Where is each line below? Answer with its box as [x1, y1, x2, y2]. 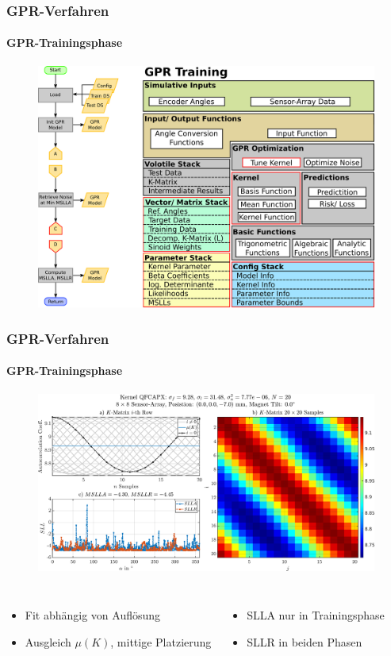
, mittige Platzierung [110, 633, 212, 650]
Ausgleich [25, 633, 71, 650]
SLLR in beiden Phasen [247, 633, 362, 650]
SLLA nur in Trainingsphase [247, 607, 385, 623]
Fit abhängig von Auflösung [25, 607, 161, 623]
